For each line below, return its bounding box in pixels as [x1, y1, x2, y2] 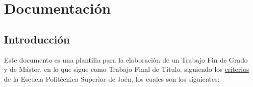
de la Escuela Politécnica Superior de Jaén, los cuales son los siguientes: [4, 73, 220, 84]
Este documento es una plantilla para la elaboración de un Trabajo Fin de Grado [4, 54, 248, 65]
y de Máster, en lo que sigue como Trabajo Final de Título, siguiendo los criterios [4, 64, 249, 74]
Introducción [4, 31, 70, 46]
